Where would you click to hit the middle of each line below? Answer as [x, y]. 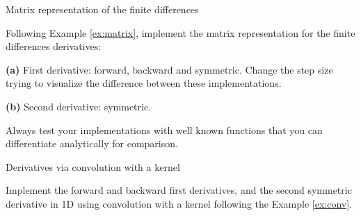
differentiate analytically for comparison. [92, 143]
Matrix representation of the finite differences [102, 9]
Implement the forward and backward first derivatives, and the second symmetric [179, 190]
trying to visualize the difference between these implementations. [144, 83]
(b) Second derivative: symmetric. [79, 106]
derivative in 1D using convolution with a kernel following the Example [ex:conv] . [179, 203]
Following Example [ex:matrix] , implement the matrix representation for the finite [180, 32]
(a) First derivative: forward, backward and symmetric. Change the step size [169, 69]
